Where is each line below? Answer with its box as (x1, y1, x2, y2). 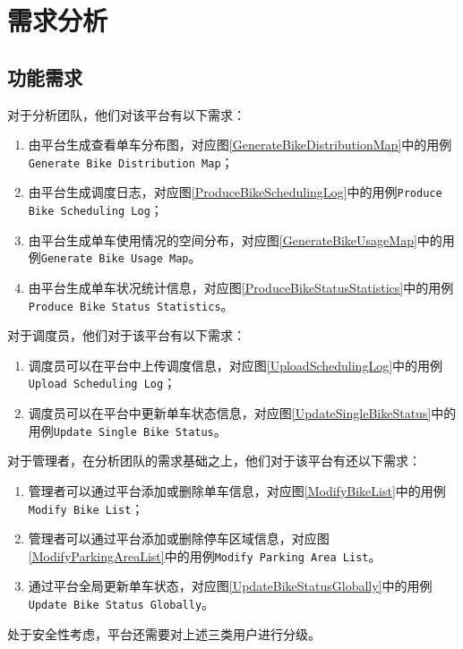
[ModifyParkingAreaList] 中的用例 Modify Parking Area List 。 (28, 546, 382, 565)
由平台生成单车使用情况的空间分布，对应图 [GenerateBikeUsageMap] (28, 230, 417, 249)
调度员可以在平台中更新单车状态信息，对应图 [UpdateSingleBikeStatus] (28, 404, 432, 423)
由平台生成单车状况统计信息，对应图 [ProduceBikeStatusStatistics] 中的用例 (28, 278, 454, 296)
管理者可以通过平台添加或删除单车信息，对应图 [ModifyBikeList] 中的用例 (28, 481, 446, 500)
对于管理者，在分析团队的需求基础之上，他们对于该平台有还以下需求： (7, 451, 421, 470)
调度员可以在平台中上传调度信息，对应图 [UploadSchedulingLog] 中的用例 (28, 355, 443, 374)
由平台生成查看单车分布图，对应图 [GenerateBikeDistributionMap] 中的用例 (28, 135, 452, 154)
